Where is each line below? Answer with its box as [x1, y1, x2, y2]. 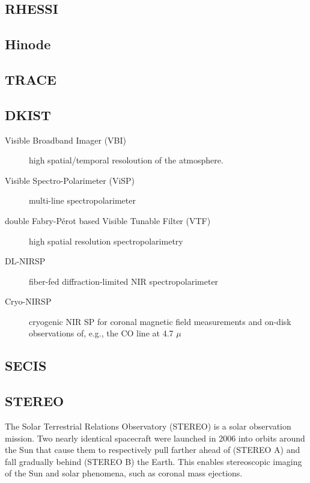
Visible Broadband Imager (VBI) [5, 133, 126, 146]
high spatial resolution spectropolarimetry [29, 234, 183, 247]
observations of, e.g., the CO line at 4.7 [29, 327, 174, 339]
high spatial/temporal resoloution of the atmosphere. [29, 154, 223, 166]
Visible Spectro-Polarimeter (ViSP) [5, 174, 135, 186]
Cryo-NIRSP [5, 295, 52, 308]
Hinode [5, 35, 51, 53]
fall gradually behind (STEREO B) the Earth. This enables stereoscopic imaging [5, 455, 302, 467]
